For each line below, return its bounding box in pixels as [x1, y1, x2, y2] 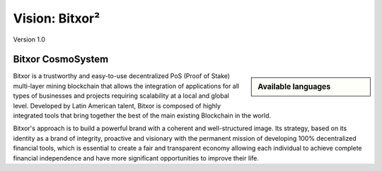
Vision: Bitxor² [13, 11, 100, 26]
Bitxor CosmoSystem [13, 53, 109, 65]
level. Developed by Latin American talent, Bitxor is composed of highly [13, 101, 221, 110]
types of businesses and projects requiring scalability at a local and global [13, 91, 229, 100]
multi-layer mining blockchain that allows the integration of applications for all [13, 82, 240, 90]
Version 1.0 [13, 35, 45, 44]
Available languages [257, 82, 331, 91]
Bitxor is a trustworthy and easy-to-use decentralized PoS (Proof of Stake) [13, 72, 230, 80]
